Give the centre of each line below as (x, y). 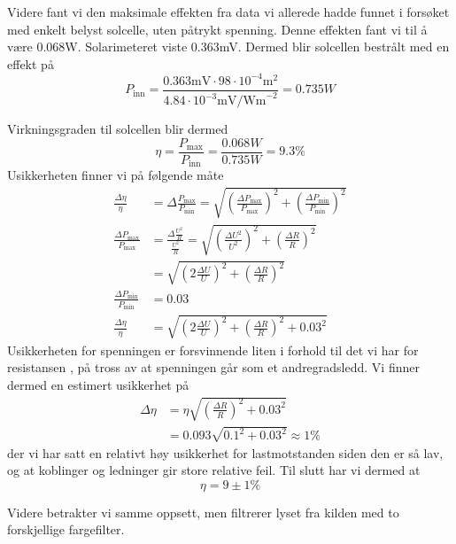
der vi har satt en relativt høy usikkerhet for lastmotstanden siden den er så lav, (225, 452)
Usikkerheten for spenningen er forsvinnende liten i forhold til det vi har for (213, 350)
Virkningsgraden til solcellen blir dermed (118, 129)
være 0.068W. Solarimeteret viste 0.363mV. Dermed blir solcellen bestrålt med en (228, 47)
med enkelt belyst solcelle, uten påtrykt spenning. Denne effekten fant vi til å (217, 29)
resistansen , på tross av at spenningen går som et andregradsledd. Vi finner (213, 367)
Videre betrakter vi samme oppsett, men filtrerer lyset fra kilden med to (203, 512)
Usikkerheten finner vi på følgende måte (116, 175)
